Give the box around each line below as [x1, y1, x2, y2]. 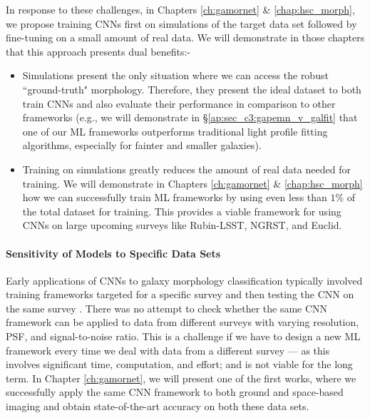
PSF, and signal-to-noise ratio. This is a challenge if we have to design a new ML [6, 329, 361, 344]
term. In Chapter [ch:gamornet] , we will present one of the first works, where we [6, 370, 356, 385]
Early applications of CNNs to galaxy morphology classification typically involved [6, 272, 363, 287]
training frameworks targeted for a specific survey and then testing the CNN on [6, 287, 354, 302]
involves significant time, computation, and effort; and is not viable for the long [6, 357, 353, 372]
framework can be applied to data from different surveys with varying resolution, [6, 315, 359, 330]
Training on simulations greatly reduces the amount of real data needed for [22, 161, 351, 176]
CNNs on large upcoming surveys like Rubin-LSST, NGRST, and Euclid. [22, 218, 342, 233]
